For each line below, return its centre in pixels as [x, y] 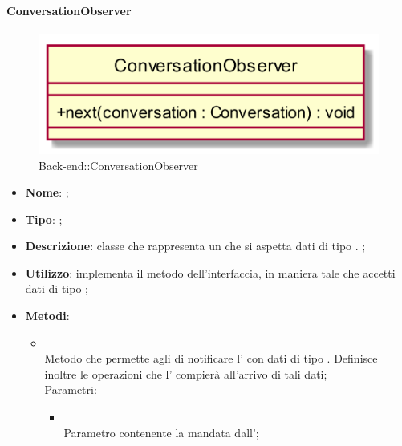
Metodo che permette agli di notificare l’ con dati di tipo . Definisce [211, 358]
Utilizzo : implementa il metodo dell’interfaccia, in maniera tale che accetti [210, 272]
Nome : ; [47, 192]
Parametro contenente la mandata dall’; [161, 432]
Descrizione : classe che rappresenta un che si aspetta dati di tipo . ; [195, 246]
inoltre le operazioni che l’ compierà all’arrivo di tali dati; [186, 373]
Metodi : [47, 316]
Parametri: [71, 389]
